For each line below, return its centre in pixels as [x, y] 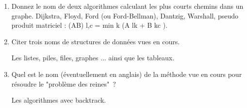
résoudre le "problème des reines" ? [64, 83]
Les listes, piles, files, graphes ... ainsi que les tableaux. [93, 58]
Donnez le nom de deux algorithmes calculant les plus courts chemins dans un [127, 6]
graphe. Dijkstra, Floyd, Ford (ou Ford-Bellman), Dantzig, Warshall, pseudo [125, 15]
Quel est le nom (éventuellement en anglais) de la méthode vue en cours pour [127, 74]
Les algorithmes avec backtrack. [59, 100]
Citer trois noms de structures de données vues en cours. [96, 41]
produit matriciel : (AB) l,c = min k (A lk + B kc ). [90, 25]
